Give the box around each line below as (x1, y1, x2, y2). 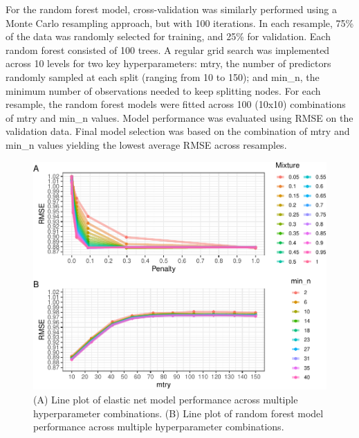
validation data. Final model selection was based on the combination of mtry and (6, 124, 350, 138)
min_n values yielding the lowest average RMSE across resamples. (6, 137, 287, 152)
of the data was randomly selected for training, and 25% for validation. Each (6, 29, 331, 44)
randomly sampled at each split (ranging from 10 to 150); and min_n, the (6, 69, 320, 84)
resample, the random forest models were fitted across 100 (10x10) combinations (6, 97, 346, 111)
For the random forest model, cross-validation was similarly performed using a (6, 2, 337, 16)
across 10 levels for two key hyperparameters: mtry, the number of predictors (6, 56, 331, 71)
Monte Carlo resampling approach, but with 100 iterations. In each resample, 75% (6, 15, 354, 30)
